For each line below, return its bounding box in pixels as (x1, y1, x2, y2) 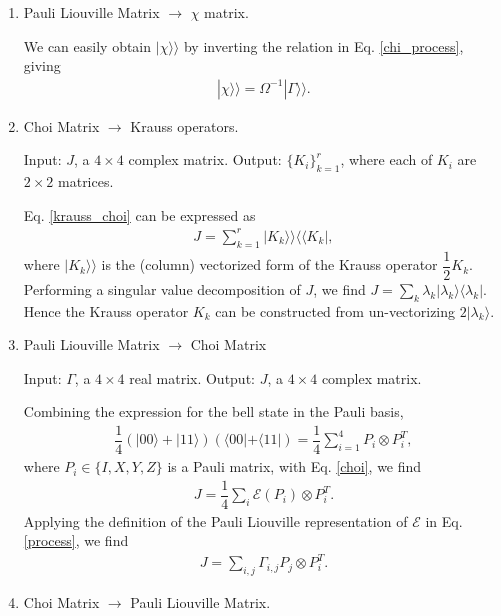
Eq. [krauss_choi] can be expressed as (23, 204, 256, 225)
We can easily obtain (23, 35, 152, 56)
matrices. (58, 171, 114, 192)
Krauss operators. (130, 115, 239, 136)
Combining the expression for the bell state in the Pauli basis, (23, 401, 404, 422)
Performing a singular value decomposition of (23, 278, 301, 299)
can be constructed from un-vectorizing (215, 300, 456, 321)
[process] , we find (23, 530, 129, 551)
